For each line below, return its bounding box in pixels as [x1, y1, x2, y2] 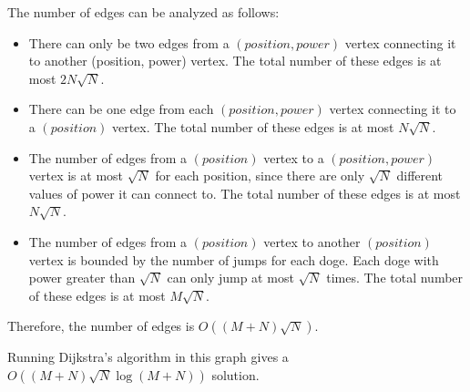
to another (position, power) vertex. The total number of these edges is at [28, 51, 442, 70]
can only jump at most [167, 268, 294, 287]
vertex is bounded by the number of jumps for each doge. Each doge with [28, 250, 439, 269]
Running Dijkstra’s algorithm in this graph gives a [7, 347, 289, 366]
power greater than [28, 268, 136, 287]
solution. [211, 365, 260, 384]
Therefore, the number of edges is [7, 316, 195, 335]
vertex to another [263, 232, 361, 251]
